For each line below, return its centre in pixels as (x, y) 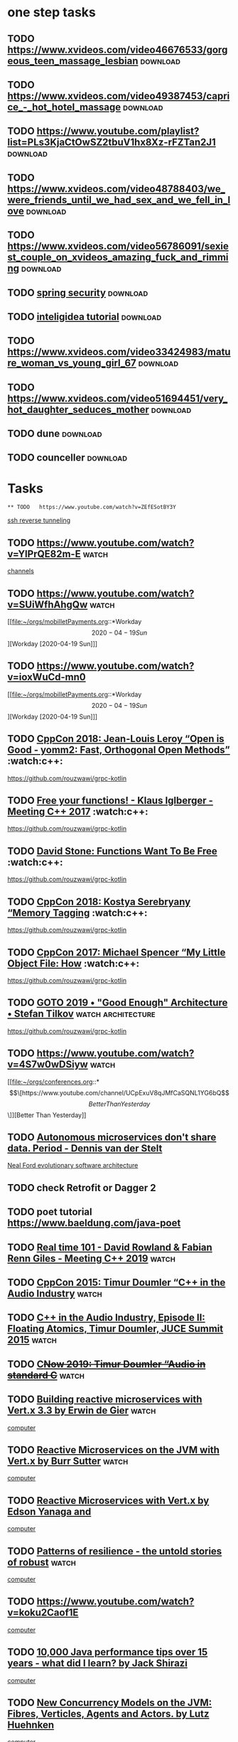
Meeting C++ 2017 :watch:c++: (78, 812)
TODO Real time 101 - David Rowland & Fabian (110, 1247)
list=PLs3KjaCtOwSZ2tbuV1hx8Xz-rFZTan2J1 (112, 143)
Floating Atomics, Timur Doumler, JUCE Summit (115, 1329)
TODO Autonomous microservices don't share (112, 1137)
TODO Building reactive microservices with (105, 1400)
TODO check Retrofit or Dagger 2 (82, 1188)
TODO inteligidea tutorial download (85, 317)
